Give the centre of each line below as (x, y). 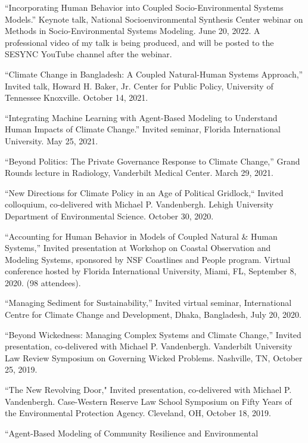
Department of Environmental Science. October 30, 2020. (109, 216)
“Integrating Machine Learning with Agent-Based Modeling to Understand (141, 117)
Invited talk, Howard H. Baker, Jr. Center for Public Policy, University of (139, 86)
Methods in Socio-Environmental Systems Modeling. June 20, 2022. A (133, 31)
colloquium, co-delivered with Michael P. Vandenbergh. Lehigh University (139, 204)
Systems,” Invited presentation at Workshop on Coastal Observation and (138, 248)
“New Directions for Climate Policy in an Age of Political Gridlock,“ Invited (144, 192)
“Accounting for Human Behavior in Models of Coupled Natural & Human (141, 236)
